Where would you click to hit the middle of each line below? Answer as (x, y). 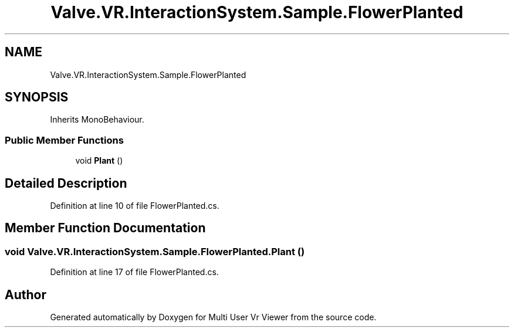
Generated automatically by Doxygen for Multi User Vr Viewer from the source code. (213, 317)
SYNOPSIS (37, 97)
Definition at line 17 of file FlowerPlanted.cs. (134, 272)
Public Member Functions (64, 140)
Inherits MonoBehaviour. (97, 120)
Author (26, 294)
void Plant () (99, 161)
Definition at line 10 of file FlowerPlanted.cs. (135, 206)
